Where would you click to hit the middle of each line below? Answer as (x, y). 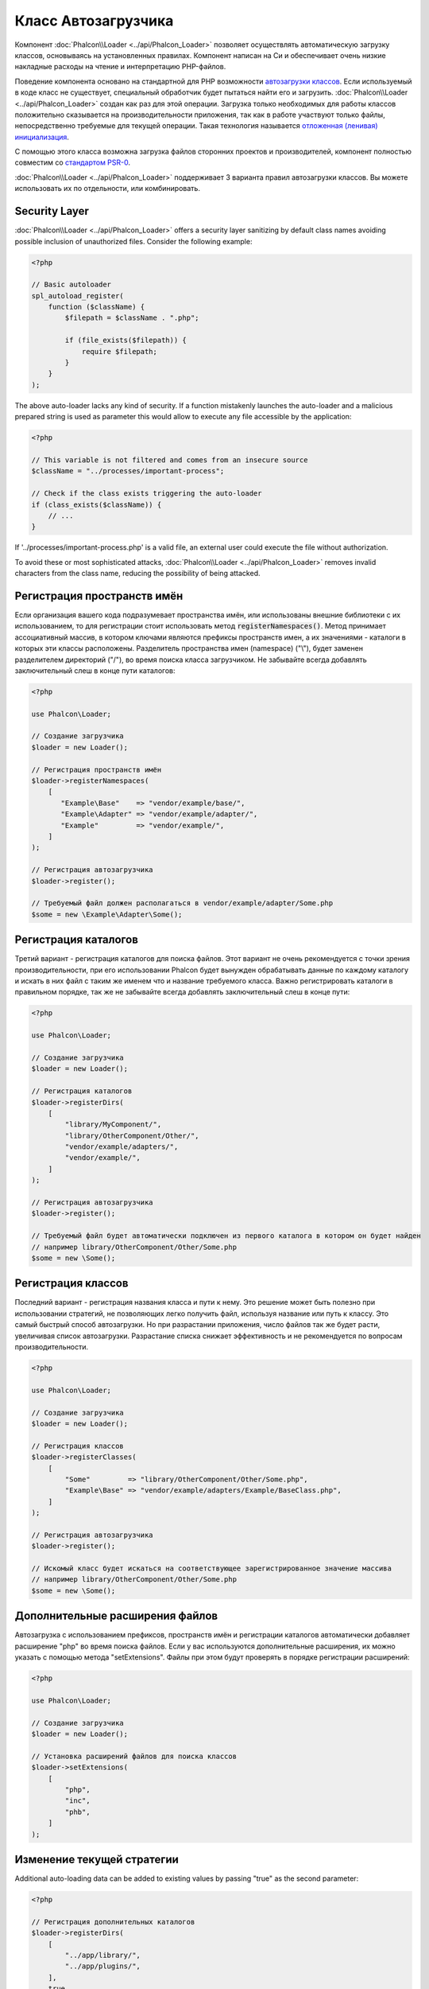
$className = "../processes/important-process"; (128, 471)
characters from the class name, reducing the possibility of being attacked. (137, 574)
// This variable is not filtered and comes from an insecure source (170, 460)
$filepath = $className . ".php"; (132, 318)
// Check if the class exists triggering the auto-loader (147, 494)
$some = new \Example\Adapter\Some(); (107, 914)
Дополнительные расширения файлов (116, 1616)
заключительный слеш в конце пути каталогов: (95, 670)
